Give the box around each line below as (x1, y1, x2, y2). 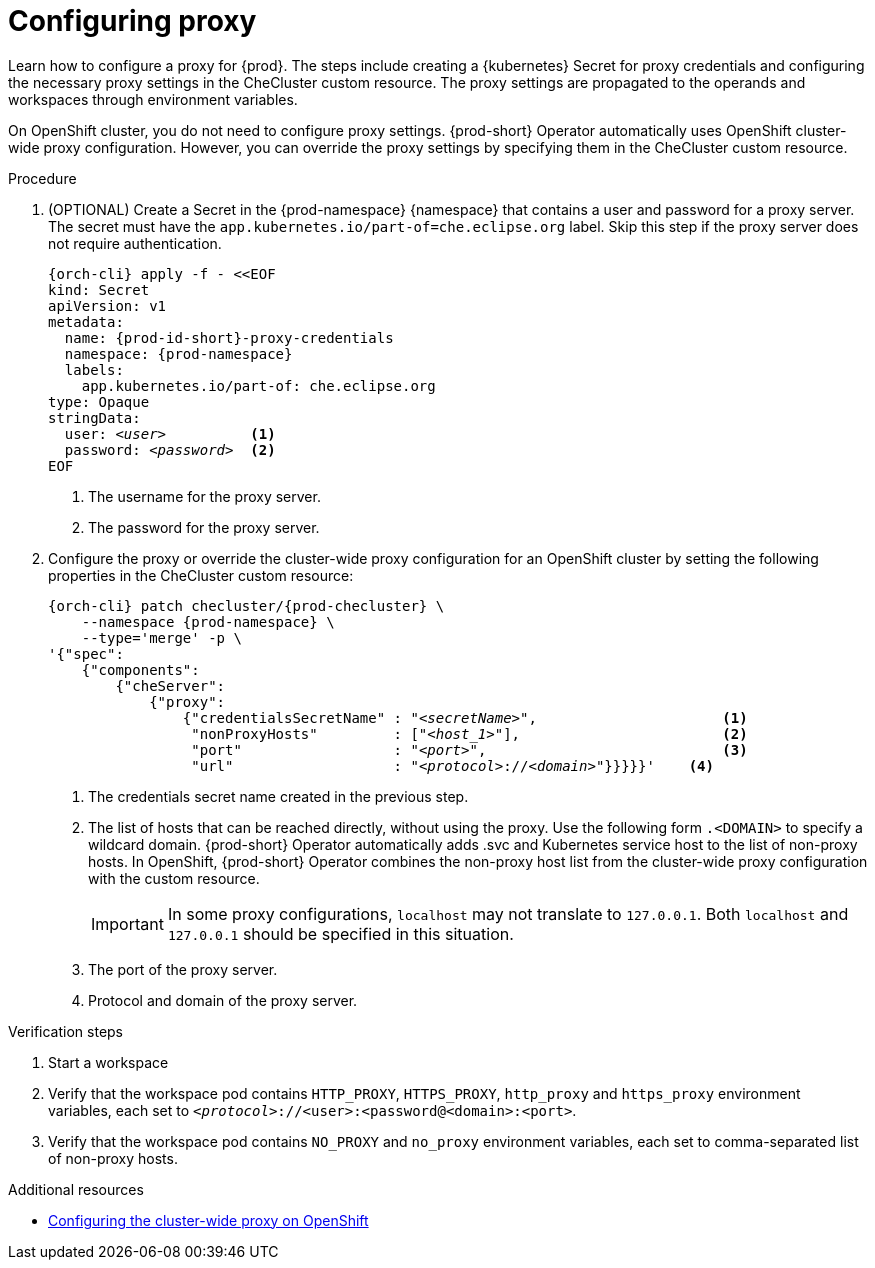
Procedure (8, 169, 77, 187)
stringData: (48, 409, 141, 426)
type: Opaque (48, 393, 150, 410)
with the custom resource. (88, 869, 260, 887)
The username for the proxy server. (88, 487, 321, 505)
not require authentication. (48, 234, 222, 252)
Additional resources (8, 1180, 144, 1198)
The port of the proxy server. (88, 960, 278, 978)
